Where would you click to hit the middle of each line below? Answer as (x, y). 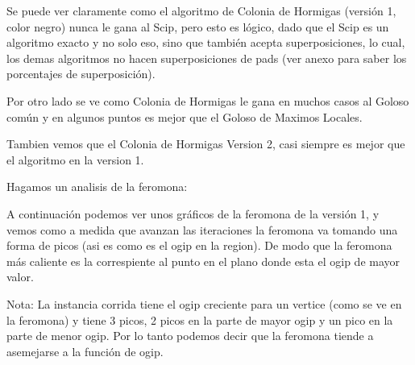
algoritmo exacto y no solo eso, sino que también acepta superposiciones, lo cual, (206, 42)
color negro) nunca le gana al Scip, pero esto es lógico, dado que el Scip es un (198, 26)
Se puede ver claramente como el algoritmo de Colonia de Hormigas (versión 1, (201, 10)
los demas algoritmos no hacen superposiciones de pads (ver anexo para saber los (207, 58)
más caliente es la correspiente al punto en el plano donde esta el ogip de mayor (203, 261)
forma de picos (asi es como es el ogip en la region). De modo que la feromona (199, 245)
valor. (20, 277)
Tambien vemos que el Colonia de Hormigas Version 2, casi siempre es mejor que (206, 144)
